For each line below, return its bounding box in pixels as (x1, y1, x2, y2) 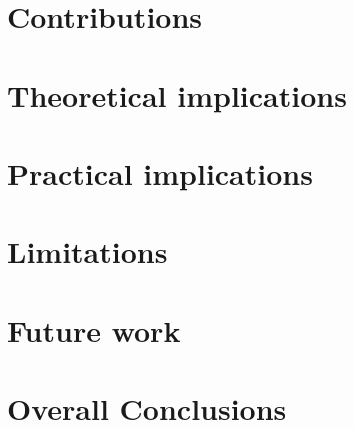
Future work (7, 309, 181, 350)
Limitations (7, 231, 168, 272)
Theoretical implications (7, 74, 347, 115)
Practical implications (7, 152, 313, 193)
